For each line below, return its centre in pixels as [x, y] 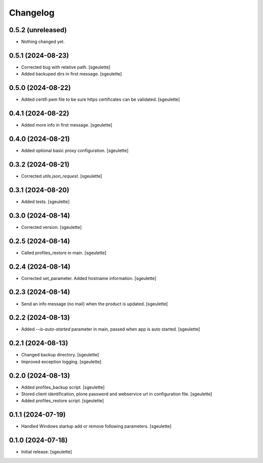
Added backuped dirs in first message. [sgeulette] [72, 74]
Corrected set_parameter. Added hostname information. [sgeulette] [89, 278]
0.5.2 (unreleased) [38, 30]
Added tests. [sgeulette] [46, 202]
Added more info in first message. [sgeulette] [67, 125]
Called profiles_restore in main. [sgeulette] [64, 253]
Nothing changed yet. [43, 42]
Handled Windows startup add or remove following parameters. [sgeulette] [96, 426]
